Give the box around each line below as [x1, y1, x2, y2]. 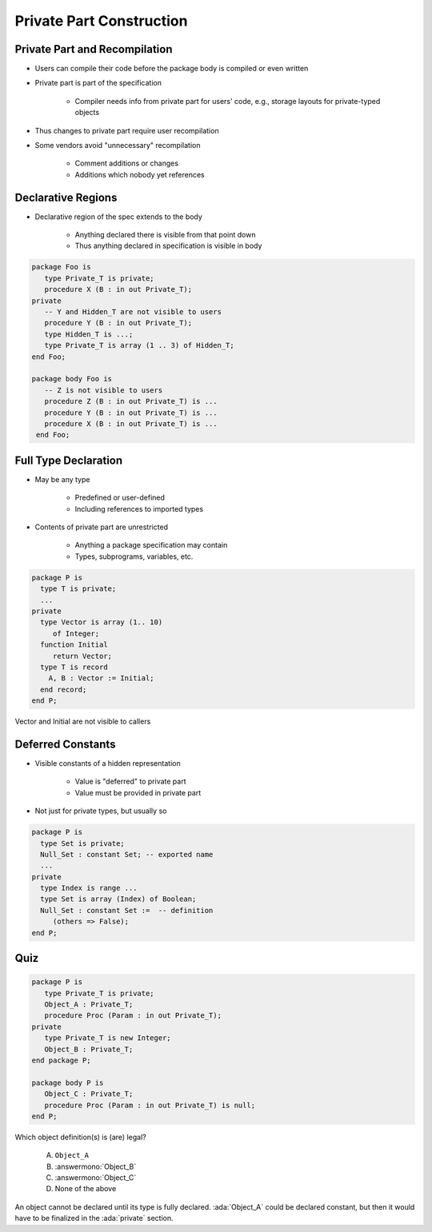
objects [74, 108, 100, 118]
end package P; [31, 1055, 91, 1065]
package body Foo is [31, 374, 112, 384]
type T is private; [40, 584, 117, 593]
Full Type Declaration [14, 453, 123, 467]
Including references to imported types [74, 504, 204, 513]
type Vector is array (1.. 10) [40, 618, 163, 627]
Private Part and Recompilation [14, 42, 173, 56]
